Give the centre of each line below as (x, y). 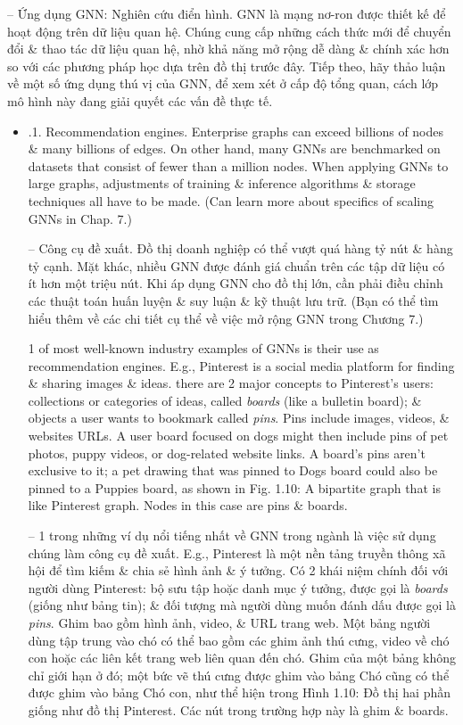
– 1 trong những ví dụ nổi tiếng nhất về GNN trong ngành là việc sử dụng (232, 536)
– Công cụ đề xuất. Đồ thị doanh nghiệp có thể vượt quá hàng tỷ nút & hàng (240, 248)
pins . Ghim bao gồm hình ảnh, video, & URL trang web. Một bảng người (229, 622)
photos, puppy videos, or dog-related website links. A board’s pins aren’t (227, 453)
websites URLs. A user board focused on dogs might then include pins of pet (238, 436)
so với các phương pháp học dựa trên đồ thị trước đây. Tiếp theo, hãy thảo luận (227, 66)
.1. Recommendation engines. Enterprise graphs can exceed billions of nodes (236, 131)
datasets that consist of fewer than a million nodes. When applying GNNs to (238, 165)
